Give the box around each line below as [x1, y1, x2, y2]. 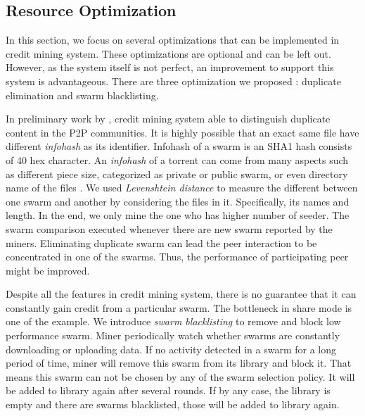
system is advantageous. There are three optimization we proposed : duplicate [6, 73, 341, 88]
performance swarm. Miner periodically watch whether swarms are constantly [6, 328, 340, 343]
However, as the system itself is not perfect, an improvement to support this [6, 60, 334, 75]
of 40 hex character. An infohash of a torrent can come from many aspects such [6, 152, 349, 167]
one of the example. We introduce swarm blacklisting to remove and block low [6, 314, 341, 329]
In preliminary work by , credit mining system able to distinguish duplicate [6, 111, 331, 126]
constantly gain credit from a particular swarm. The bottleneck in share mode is [6, 300, 352, 315]
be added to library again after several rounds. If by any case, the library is [6, 383, 331, 398]
